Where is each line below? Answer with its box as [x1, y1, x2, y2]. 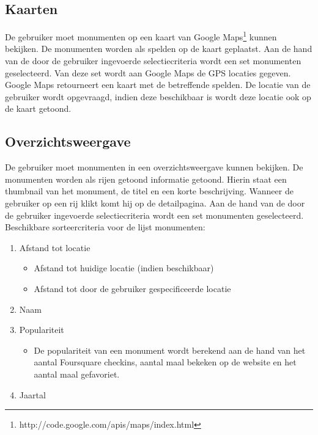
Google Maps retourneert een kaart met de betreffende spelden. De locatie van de [5, 78, 311, 91]
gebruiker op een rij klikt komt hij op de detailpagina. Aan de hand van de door [5, 197, 305, 209]
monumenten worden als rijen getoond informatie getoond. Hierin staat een [5, 172, 287, 185]
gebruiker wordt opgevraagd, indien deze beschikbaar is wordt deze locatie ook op [5, 90, 311, 103]
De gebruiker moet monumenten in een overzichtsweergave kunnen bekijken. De [5, 161, 303, 174]
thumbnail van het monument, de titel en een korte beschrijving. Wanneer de [5, 185, 294, 197]
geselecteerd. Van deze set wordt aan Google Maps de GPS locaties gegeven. [5, 66, 291, 79]
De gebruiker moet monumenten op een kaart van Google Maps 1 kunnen [5, 29, 277, 43]
